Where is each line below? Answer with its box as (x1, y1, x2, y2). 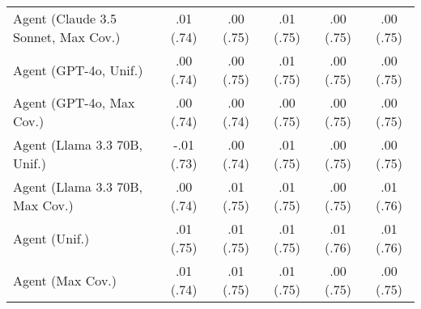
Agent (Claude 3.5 (13, 9, 117, 28)
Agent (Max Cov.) (13, 270, 117, 290)
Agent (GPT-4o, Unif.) (13, 60, 143, 79)
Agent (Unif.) (13, 228, 90, 248)
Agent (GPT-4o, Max (13, 93, 135, 112)
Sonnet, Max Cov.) (13, 28, 121, 46)
